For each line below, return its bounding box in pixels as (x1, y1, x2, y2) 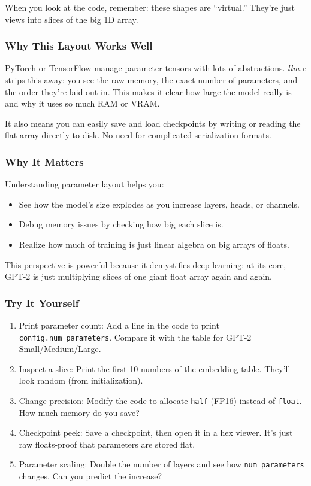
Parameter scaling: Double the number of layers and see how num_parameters (19, 458, 304, 470)
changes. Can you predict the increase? (19, 470, 162, 482)
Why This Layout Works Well (5, 38, 153, 53)
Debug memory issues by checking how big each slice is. (19, 218, 224, 230)
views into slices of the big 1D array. (5, 13, 138, 25)
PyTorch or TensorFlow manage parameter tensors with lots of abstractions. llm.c (5, 62, 306, 74)
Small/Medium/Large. (19, 342, 101, 355)
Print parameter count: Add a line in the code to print (19, 318, 219, 331)
